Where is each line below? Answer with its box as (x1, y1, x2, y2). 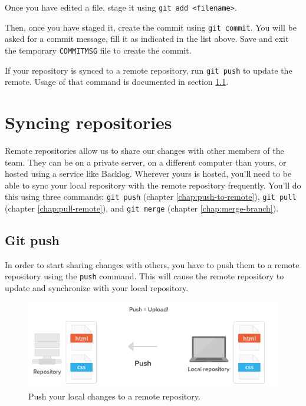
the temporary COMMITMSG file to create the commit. (5, 44, 192, 56)
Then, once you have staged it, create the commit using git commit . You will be (5, 21, 297, 33)
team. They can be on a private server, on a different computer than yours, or (5, 156, 287, 168)
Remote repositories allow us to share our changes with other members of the (5, 144, 284, 156)
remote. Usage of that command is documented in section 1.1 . (5, 75, 229, 88)
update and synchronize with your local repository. (5, 282, 189, 294)
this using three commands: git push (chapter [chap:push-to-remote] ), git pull (5, 190, 297, 203)
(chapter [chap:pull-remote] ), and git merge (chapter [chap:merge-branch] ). (5, 202, 279, 214)
